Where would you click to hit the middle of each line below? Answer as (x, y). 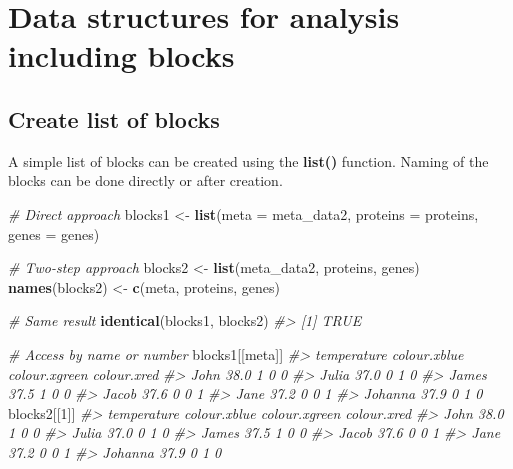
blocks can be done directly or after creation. (145, 180)
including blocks (121, 55)
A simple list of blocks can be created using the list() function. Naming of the (248, 160)
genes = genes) (54, 233)
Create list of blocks (114, 118)
